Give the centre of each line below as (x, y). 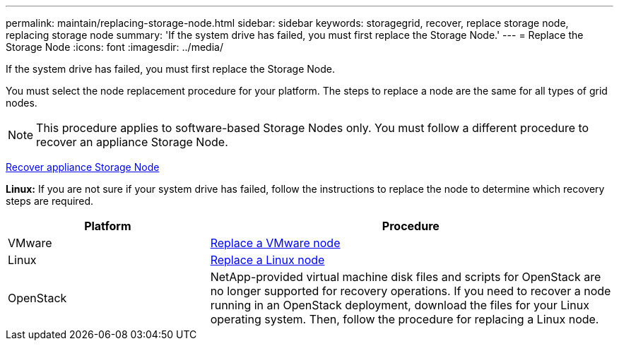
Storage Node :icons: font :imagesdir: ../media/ (114, 47)
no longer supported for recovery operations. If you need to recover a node (411, 291)
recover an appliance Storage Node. (132, 142)
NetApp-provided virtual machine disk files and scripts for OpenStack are (406, 277)
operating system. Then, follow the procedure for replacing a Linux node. (405, 319)
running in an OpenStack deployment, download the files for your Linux (400, 305)
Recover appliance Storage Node (83, 167)
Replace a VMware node (275, 243)
